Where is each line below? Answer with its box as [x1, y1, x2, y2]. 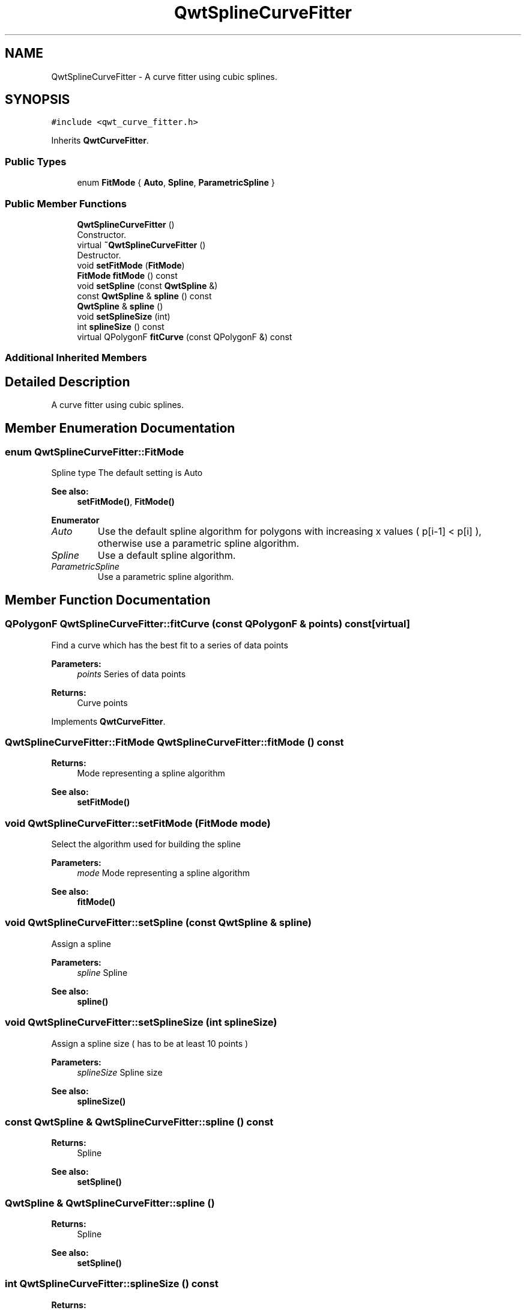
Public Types [5, 155, 67, 168]
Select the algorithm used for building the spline [51, 839, 241, 850]
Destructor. [77, 249, 121, 260]
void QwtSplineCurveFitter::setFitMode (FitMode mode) [5, 817, 271, 829]
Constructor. [77, 229, 127, 240]
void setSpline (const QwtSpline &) [77, 280, 218, 291]
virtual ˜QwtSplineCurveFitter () [77, 239, 206, 250]
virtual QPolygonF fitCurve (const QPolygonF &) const [77, 331, 292, 342]
